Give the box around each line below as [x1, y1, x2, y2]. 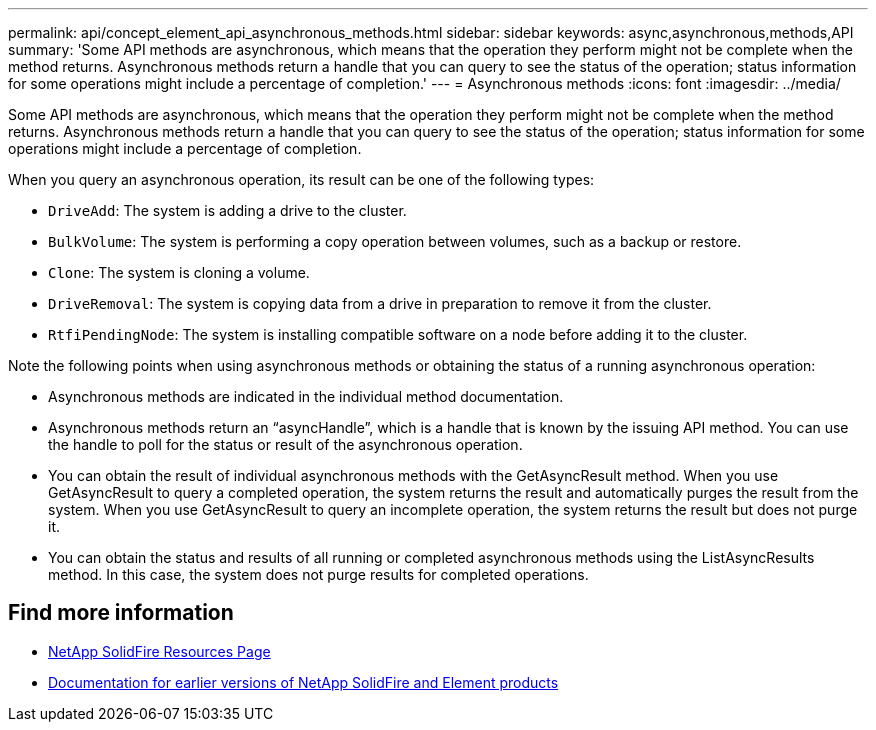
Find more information [8, 600, 234, 626]
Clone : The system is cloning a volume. [48, 264, 310, 281]
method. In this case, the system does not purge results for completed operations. [48, 566, 589, 583]
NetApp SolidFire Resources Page [48, 642, 271, 660]
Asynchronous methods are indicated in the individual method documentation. [48, 388, 564, 405]
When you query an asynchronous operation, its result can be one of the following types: [8, 171, 595, 188]
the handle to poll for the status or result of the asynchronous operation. [48, 436, 523, 453]
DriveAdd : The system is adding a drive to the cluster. [48, 202, 407, 219]
